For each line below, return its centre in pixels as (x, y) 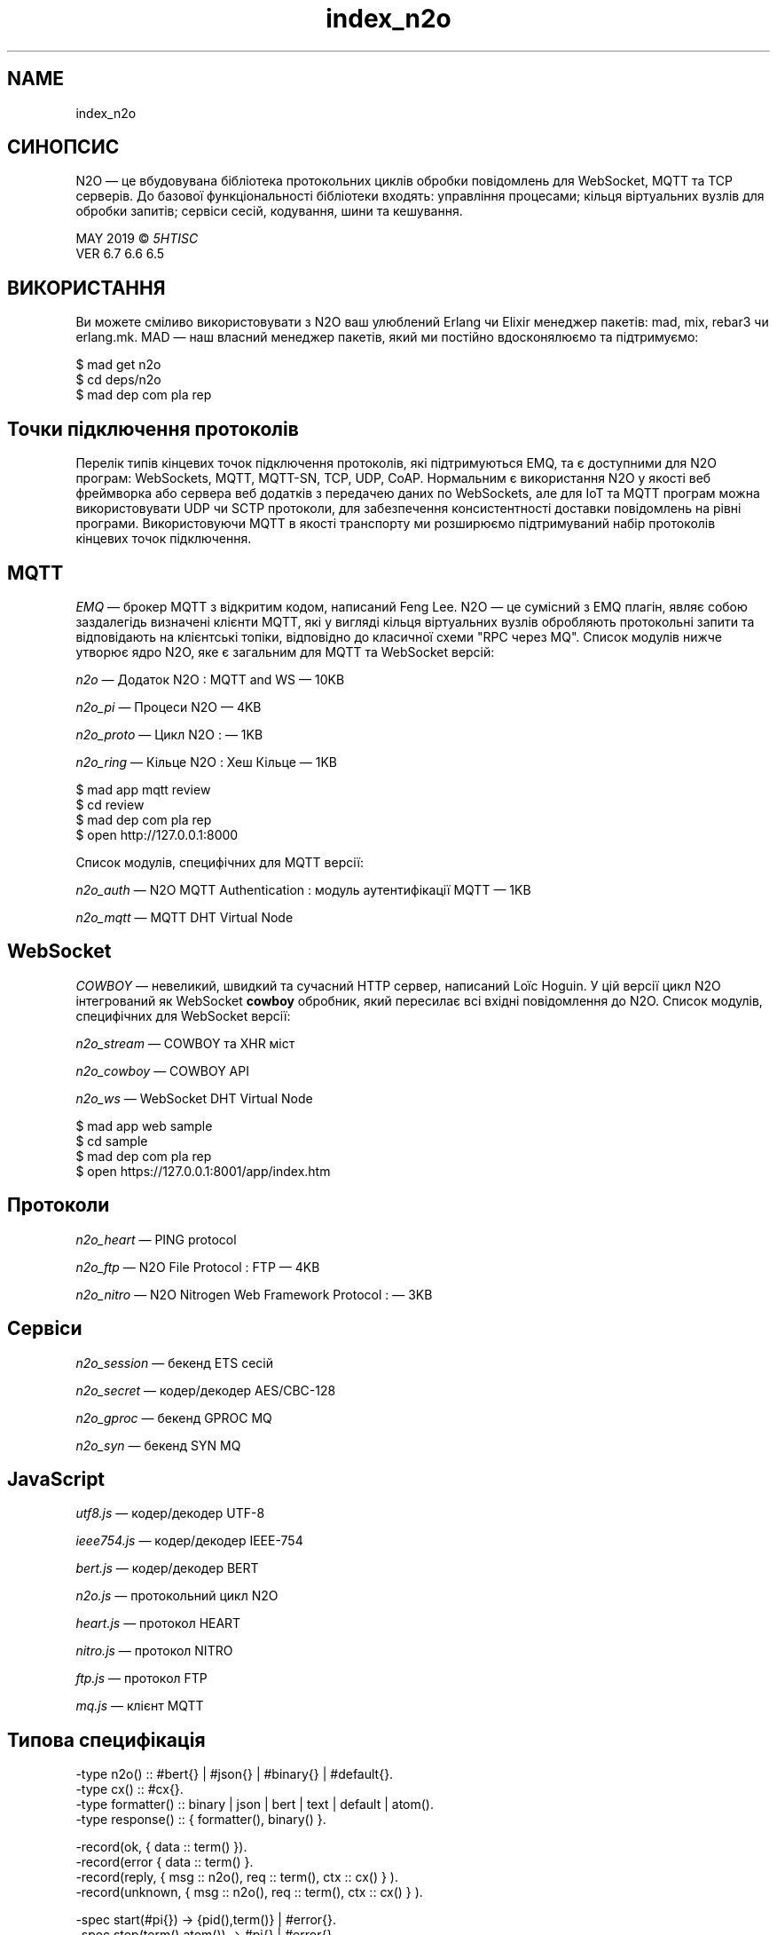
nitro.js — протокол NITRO (154, 1651)
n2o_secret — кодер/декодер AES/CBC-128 (206, 1390)
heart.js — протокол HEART (158, 1623)
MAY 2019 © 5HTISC (137, 239)
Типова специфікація (106, 1740)
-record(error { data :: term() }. (165, 1862)
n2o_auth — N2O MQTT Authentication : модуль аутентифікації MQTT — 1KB (303, 889)
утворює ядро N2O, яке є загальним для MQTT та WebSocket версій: (285, 652)
